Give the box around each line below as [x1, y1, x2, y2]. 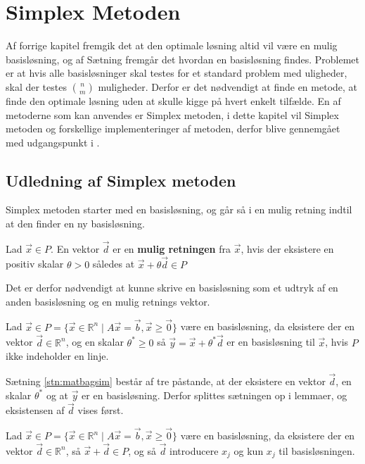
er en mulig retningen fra [113, 241, 231, 256]
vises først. [77, 403, 124, 418]
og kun [233, 443, 264, 458]
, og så [128, 443, 156, 458]
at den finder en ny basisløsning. [6, 216, 145, 231]
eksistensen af [6, 403, 65, 418]
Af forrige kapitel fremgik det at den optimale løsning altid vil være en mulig [6, 38, 338, 53]
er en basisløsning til [226, 334, 315, 349]
